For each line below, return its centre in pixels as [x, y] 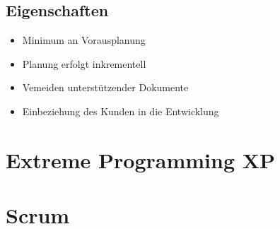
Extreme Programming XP [141, 159]
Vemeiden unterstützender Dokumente [105, 87]
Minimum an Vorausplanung [84, 40]
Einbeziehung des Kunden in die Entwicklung [121, 111]
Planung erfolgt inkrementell [84, 63]
